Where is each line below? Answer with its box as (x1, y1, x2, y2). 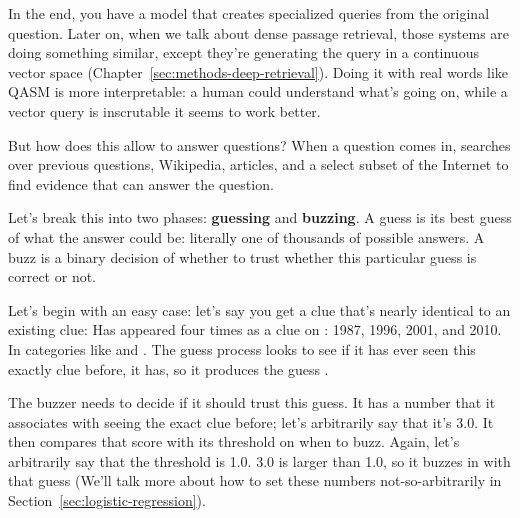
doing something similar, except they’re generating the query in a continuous (8, 42, 479, 63)
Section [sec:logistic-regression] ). (8, 490, 206, 511)
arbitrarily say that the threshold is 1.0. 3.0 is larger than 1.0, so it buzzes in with (8, 450, 511, 471)
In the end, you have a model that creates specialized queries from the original (8, 3, 490, 23)
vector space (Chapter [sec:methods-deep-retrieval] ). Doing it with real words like (8, 61, 509, 82)
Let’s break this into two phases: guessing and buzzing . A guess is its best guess (8, 207, 512, 228)
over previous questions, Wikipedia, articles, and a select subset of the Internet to (8, 154, 509, 175)
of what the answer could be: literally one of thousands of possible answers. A (8, 226, 485, 247)
